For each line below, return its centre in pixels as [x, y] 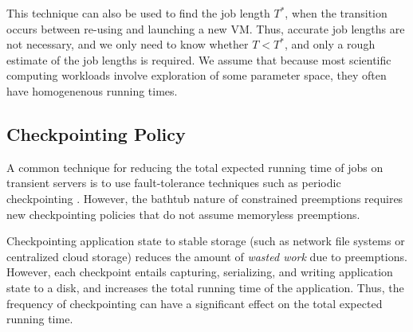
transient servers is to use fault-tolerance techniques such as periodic [174, 183]
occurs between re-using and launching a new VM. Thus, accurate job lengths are [206, 28]
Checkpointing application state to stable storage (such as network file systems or [206, 241]
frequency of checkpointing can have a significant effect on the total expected [195, 303]
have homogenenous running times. [92, 90]
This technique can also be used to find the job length [138, 13]
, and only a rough [330, 44]
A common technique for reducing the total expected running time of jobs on [195, 167]
